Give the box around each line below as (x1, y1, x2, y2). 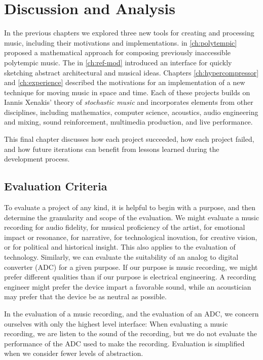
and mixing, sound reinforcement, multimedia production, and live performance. (4, 116, 253, 127)
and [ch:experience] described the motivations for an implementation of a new (4, 77, 245, 88)
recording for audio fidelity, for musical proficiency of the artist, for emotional (4, 222, 245, 232)
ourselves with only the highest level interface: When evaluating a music (4, 318, 228, 329)
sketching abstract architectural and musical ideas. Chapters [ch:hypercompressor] (4, 67, 259, 77)
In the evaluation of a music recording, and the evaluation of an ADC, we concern (4, 308, 259, 318)
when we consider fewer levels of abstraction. (4, 348, 143, 358)
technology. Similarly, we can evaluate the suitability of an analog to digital (4, 252, 239, 262)
